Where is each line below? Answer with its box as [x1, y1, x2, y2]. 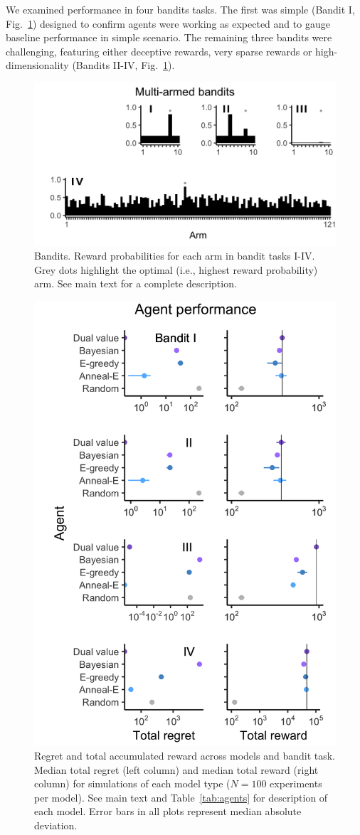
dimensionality [6, 58, 69, 73]
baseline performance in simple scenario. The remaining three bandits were [6, 30, 332, 45]
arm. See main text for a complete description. [34, 276, 237, 291]
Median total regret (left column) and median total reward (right [34, 762, 319, 777]
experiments [270, 776, 322, 791]
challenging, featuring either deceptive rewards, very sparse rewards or [6, 43, 312, 58]
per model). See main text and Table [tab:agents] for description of [34, 789, 328, 804]
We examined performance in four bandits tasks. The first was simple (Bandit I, [6, 2, 355, 16]
